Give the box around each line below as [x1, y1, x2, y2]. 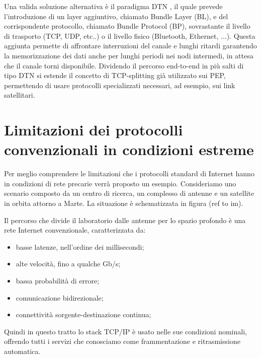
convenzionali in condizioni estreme [4, 139, 254, 160]
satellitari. [4, 90, 35, 100]
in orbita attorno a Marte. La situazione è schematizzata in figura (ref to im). [4, 198, 243, 208]
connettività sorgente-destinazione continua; [16, 309, 151, 320]
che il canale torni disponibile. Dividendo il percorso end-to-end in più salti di [4, 60, 244, 70]
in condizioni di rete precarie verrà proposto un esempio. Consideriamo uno [4, 178, 236, 188]
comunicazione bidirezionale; [16, 292, 104, 303]
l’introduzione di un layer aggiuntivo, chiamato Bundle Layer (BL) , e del [4, 11, 228, 21]
